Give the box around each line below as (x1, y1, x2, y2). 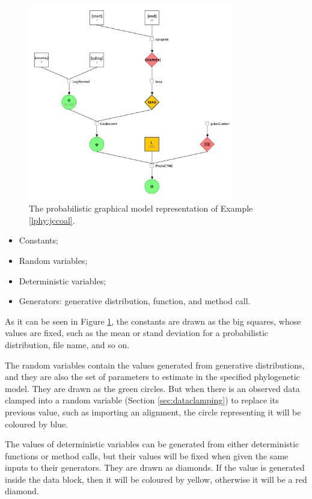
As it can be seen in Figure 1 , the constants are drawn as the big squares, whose (5, 314, 301, 327)
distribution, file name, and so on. (5, 338, 130, 351)
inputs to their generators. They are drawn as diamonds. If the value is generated (5, 461, 305, 474)
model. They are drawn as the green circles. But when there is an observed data (5, 382, 300, 394)
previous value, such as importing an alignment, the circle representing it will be (5, 405, 301, 418)
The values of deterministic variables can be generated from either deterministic (5, 438, 299, 450)
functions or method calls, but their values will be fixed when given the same (5, 449, 289, 462)
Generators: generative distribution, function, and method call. (19, 295, 251, 307)
